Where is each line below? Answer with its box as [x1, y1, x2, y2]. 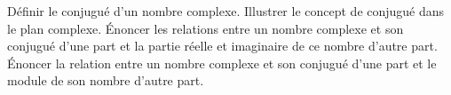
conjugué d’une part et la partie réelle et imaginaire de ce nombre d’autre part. [7, 36, 438, 55]
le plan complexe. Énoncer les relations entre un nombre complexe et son [7, 19, 404, 37]
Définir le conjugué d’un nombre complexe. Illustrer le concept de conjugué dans [7, 2, 445, 20]
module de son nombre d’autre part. [7, 71, 204, 90]
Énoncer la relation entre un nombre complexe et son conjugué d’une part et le [7, 53, 437, 72]
